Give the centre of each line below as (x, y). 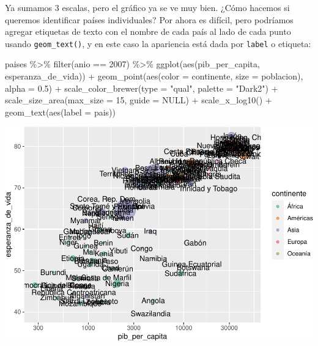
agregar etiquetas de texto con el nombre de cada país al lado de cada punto (148, 31)
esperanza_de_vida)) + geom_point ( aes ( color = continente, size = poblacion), (154, 76)
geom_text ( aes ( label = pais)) (61, 112)
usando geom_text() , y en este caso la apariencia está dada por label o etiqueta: (158, 43)
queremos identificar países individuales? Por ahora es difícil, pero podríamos (149, 19)
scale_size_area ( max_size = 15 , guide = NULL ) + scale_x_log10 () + (139, 100)
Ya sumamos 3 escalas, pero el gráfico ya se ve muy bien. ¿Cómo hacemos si (147, 7)
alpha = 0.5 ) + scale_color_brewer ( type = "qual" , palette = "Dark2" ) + (142, 88)
